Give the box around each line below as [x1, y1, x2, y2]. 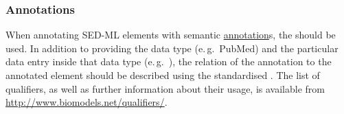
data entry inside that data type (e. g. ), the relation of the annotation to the [5, 54, 332, 69]
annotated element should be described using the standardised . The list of [5, 68, 320, 82]
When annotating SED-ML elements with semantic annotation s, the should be [5, 27, 336, 42]
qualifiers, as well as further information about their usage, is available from [5, 81, 325, 95]
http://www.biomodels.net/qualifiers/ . [5, 95, 168, 109]
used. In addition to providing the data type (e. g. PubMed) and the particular [5, 41, 339, 55]
